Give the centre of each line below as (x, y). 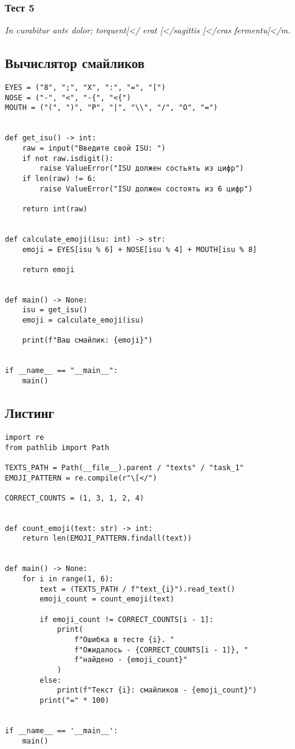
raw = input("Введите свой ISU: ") (94, 148)
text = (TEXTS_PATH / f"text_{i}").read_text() (137, 589)
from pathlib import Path (57, 447)
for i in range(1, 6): (68, 579)
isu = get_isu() (55, 310)
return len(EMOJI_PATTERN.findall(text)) (107, 539)
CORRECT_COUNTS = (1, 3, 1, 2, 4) (75, 498)
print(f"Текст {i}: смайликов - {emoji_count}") (157, 690)
